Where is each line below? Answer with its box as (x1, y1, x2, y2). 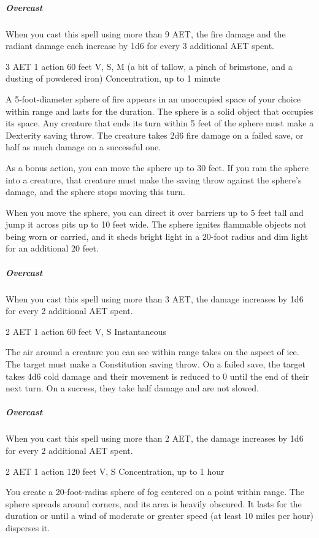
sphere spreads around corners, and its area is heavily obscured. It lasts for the (6, 497, 302, 510)
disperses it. (6, 521, 50, 534)
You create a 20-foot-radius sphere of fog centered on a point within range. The (6, 485, 304, 498)
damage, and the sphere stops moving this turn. (6, 185, 185, 198)
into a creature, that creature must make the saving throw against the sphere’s (6, 173, 302, 186)
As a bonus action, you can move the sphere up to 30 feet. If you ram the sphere (6, 161, 309, 174)
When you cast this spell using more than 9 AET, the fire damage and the (6, 27, 286, 40)
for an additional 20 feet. (6, 242, 99, 255)
